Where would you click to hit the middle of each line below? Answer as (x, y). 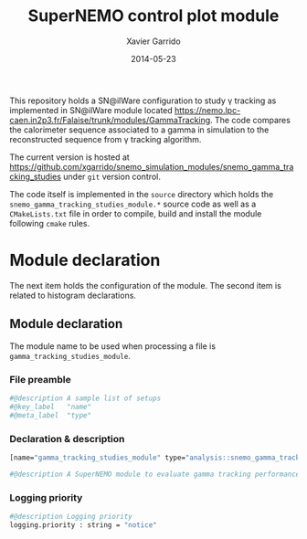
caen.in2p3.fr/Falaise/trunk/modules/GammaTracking (110, 120)
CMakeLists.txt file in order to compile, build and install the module (136, 213)
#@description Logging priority (71, 516)
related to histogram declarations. (73, 295)
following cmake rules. (49, 223)
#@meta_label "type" (51, 415)
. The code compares (250, 120)
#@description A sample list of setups (85, 398)
